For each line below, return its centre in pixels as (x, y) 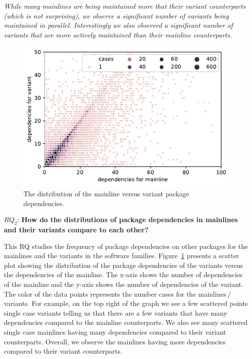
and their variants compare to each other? (76, 229)
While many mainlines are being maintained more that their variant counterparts (125, 6)
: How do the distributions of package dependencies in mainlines (127, 219)
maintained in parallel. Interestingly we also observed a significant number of (118, 25)
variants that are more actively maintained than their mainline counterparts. (118, 34)
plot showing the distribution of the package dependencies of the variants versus (124, 265)
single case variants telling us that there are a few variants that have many (116, 312)
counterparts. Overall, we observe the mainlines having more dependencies (115, 341)
